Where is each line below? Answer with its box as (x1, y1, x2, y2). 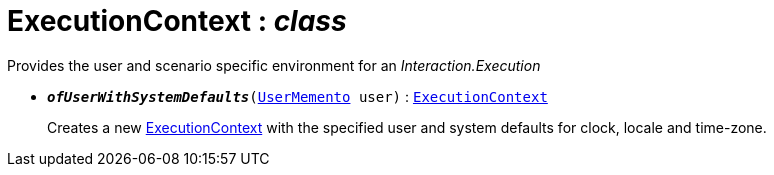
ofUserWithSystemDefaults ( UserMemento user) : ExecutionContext (47, 87, 548, 105)
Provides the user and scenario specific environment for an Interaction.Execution (7, 56, 541, 74)
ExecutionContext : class (7, 4, 347, 38)
